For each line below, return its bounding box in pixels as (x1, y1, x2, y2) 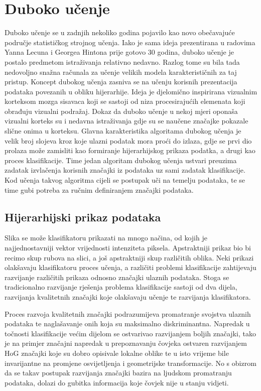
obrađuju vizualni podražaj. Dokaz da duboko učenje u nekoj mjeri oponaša (5, 105, 238, 116)
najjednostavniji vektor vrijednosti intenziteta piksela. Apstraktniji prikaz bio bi (5, 242, 251, 253)
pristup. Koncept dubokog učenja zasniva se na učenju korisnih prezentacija (5, 76, 237, 87)
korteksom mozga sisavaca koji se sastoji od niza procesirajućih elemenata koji (5, 96, 245, 106)
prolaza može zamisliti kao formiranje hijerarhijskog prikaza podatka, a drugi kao (5, 145, 255, 156)
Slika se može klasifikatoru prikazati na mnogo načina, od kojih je (5, 232, 207, 243)
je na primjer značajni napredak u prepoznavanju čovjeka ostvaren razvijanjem (5, 338, 247, 348)
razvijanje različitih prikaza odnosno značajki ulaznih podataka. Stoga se (5, 272, 229, 282)
